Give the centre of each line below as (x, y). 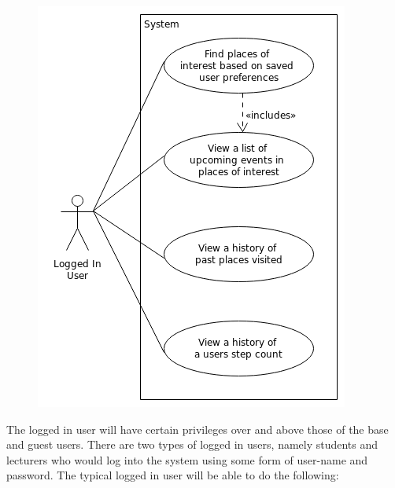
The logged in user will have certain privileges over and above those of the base (197, 429)
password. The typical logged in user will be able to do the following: (173, 475)
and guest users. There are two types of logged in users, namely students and (192, 444)
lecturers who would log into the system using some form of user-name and (187, 459)
